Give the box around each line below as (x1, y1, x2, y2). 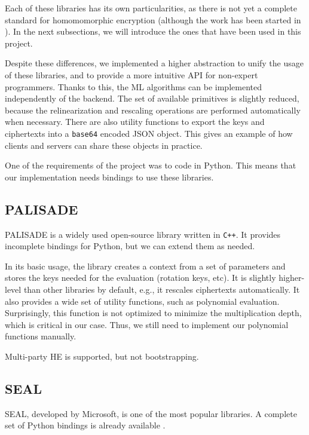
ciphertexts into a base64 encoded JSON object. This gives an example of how (5, 127, 293, 139)
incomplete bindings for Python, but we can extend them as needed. (5, 240, 255, 252)
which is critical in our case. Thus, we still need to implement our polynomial (5, 318, 289, 330)
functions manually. (5, 330, 77, 342)
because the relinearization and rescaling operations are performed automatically (5, 103, 301, 116)
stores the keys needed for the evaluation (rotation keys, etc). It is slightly (5, 271, 276, 284)
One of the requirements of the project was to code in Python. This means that (5, 159, 296, 171)
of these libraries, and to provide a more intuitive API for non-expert (5, 68, 258, 81)
